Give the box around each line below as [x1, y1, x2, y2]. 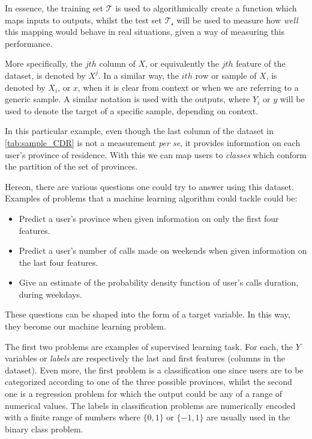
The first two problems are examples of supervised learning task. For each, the [5, 340, 293, 352]
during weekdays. [19, 287, 82, 300]
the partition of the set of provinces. [5, 160, 138, 173]
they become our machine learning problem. [5, 320, 166, 333]
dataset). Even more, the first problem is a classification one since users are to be [5, 363, 304, 376]
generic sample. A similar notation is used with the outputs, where [5, 93, 250, 105]
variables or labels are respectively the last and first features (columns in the [5, 352, 285, 364]
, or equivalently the [145, 57, 219, 70]
